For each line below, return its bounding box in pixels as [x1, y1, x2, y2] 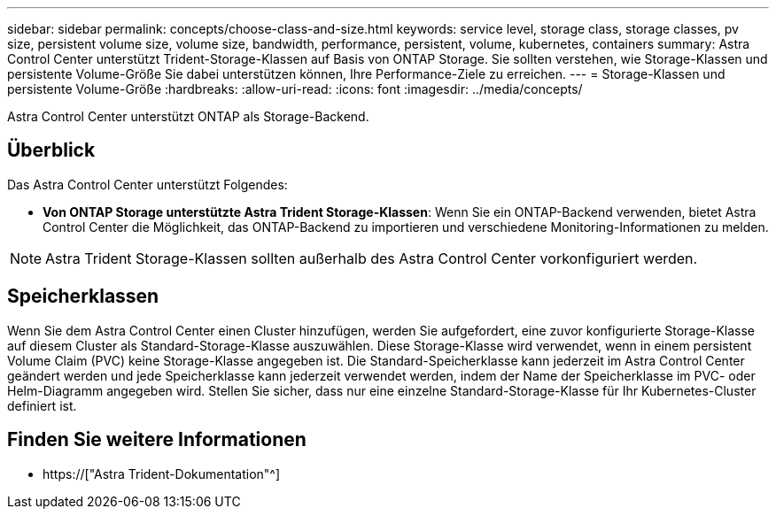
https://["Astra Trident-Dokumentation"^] [43, 466, 281, 481]
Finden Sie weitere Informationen [7, 428, 307, 451]
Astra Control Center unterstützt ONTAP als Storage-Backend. [7, 109, 369, 124]
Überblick [7, 139, 96, 162]
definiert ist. [7, 397, 77, 413]
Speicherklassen [7, 285, 159, 308]
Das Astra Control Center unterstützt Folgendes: [7, 176, 288, 192]
